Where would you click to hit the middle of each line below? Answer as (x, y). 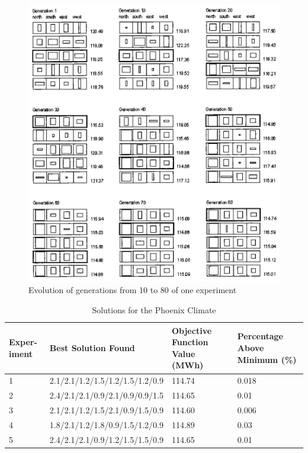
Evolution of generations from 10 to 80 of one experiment (133, 290)
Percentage (260, 336)
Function (190, 342)
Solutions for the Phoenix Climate (154, 310)
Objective (192, 330)
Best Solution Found (92, 348)
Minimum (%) (267, 359)
